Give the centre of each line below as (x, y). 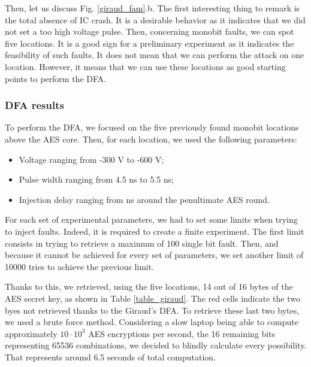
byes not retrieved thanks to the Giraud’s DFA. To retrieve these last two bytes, (152, 310)
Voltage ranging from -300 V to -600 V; (91, 159)
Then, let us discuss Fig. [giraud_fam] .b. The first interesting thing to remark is (153, 8)
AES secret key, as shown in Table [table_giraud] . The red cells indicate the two (153, 298)
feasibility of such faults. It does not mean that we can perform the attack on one (155, 55)
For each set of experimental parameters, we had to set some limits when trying (151, 219)
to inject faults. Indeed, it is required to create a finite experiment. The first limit (155, 231)
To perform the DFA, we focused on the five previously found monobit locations (152, 127)
